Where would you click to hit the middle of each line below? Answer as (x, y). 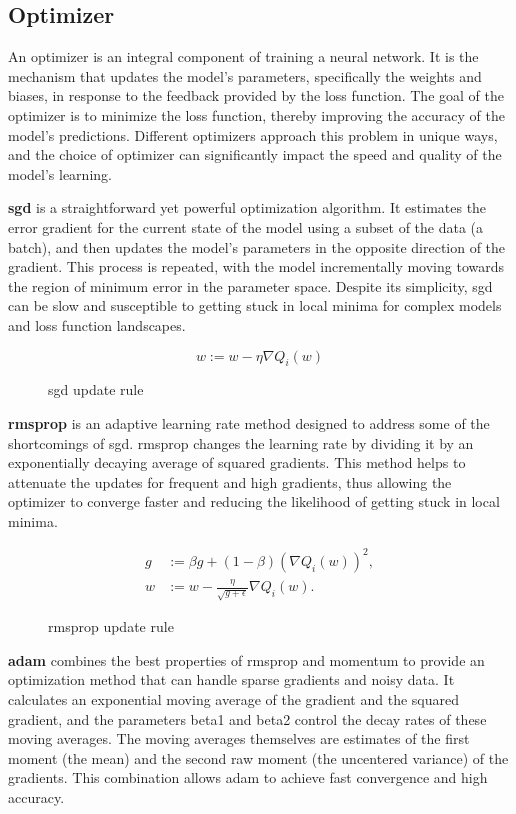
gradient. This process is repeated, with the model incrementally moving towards (256, 266)
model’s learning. (60, 173)
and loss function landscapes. (97, 324)
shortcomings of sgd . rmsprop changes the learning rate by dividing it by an (241, 442)
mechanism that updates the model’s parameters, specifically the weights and (245, 75)
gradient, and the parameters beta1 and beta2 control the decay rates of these (247, 718)
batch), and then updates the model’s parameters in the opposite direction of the (257, 246)
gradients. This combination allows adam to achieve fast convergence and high (248, 777)
